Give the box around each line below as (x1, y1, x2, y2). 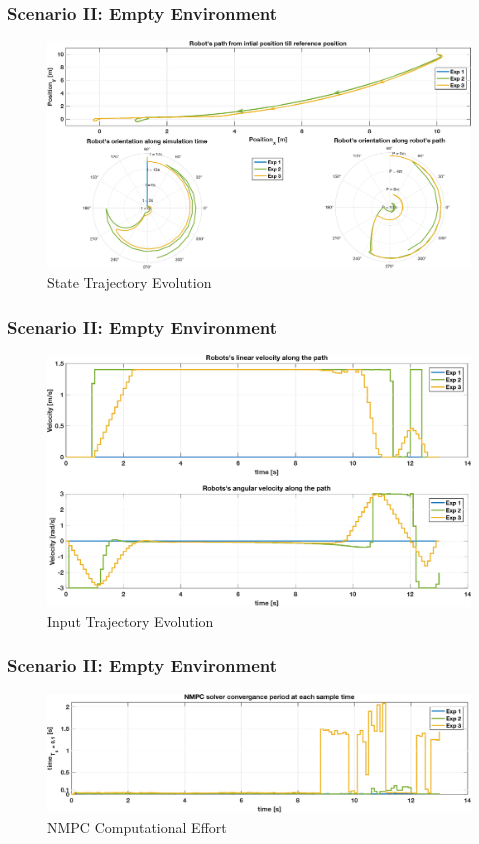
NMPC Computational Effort (47, 816, 227, 837)
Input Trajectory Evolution (47, 610, 214, 631)
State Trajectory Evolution (47, 272, 212, 293)
